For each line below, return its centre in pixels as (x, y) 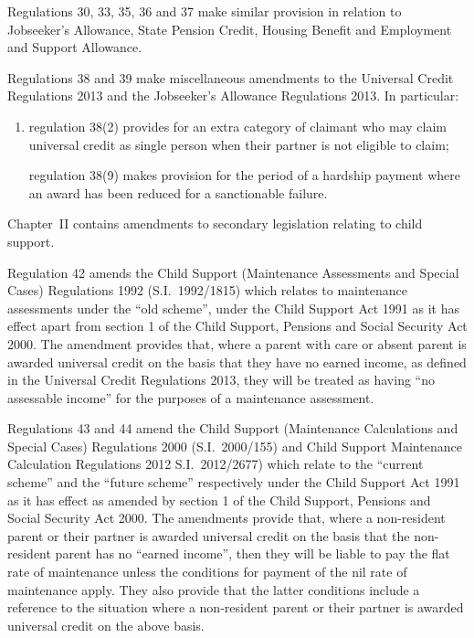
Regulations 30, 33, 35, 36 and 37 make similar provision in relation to (205, 11)
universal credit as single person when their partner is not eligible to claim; (239, 144)
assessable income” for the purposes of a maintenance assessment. (191, 397)
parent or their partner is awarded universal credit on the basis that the (209, 535)
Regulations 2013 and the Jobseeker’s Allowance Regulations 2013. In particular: (233, 96)
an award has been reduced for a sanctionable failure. (178, 192)
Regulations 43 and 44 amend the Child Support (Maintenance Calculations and (233, 428)
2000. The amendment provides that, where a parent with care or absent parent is (237, 343)
